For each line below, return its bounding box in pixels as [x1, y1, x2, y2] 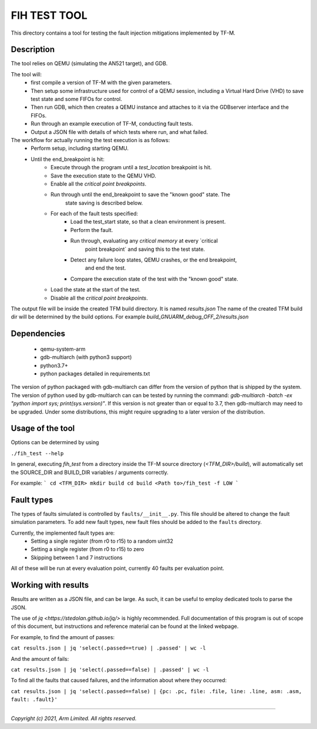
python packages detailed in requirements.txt [40, 370, 150, 377]
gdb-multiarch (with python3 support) [40, 354, 132, 361]
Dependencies [11, 329, 66, 339]
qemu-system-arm [40, 345, 86, 352]
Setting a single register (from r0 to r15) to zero [31, 546, 144, 553]
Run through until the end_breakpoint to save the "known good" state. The [50, 191, 231, 198]
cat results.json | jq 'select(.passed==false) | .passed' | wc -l [11, 666, 210, 673]
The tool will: [11, 70, 42, 78]
